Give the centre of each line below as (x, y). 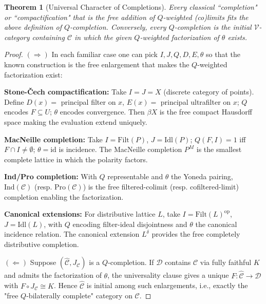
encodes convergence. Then (102, 112)
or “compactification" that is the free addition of (80, 17)
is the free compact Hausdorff (206, 112)
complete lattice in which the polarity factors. (76, 159)
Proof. (14, 54)
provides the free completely (196, 234)
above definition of (33, 27)
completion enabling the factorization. (64, 196)
